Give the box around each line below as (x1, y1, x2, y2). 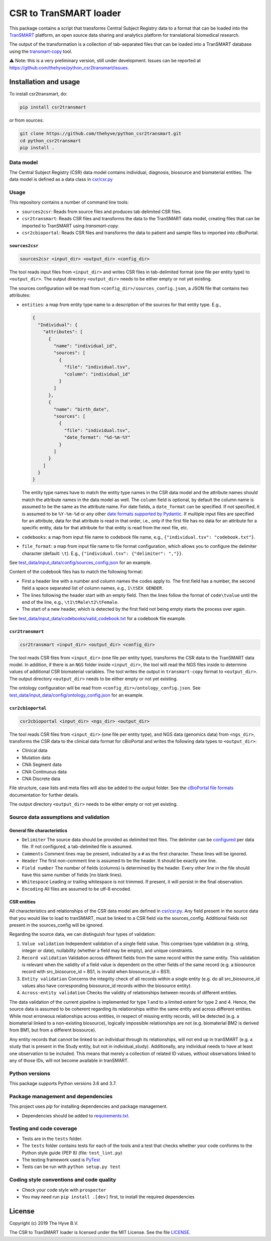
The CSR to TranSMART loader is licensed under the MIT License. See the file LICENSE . (9, 1229, 191, 1235)
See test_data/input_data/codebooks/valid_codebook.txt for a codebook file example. (9, 615, 187, 621)
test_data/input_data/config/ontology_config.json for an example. (9, 692, 144, 698)
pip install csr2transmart (20, 105, 86, 110)
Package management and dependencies (9, 1093, 113, 1100)
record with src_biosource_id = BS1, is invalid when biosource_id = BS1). (22, 969, 172, 975)
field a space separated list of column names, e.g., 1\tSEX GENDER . (22, 585, 163, 591)
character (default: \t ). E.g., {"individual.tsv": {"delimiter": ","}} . (22, 550, 183, 556)
